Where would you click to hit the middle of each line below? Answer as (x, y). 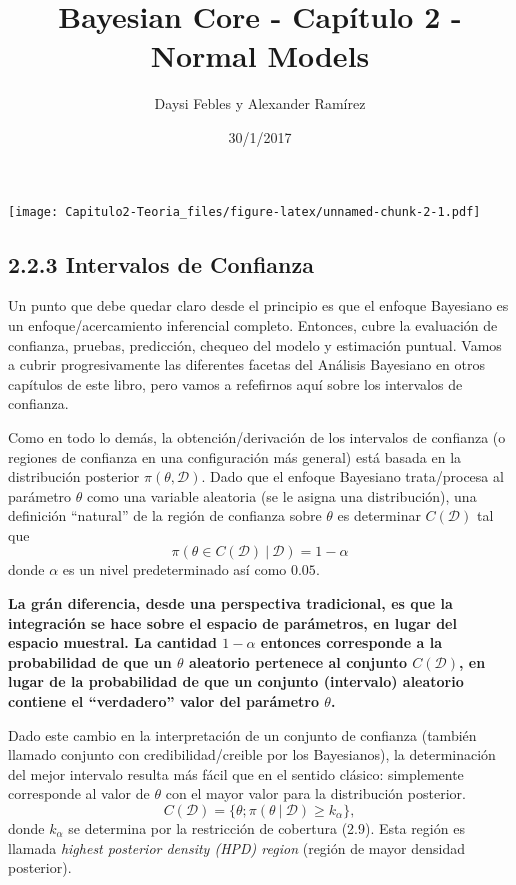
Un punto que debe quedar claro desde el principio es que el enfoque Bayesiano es (258, 305)
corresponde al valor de (79, 793)
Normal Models (260, 55)
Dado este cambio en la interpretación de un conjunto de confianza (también (242, 734)
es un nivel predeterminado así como (174, 569)
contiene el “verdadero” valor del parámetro (163, 701)
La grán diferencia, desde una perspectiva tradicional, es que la (230, 603)
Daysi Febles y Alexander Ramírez (260, 103)
